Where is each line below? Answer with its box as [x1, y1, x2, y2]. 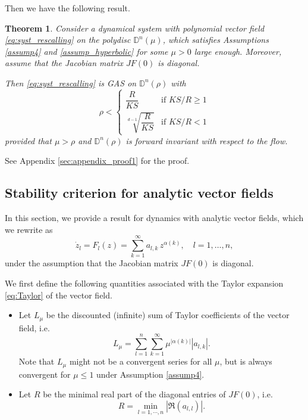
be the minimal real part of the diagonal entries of [43, 388, 226, 400]
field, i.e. [18, 321, 50, 334]
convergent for [18, 368, 71, 380]
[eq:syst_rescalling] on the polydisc [5, 33, 131, 46]
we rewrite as [5, 223, 53, 235]
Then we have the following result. [5, 2, 130, 14]
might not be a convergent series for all [69, 355, 212, 368]
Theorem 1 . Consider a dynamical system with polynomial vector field [5, 21, 265, 34]
